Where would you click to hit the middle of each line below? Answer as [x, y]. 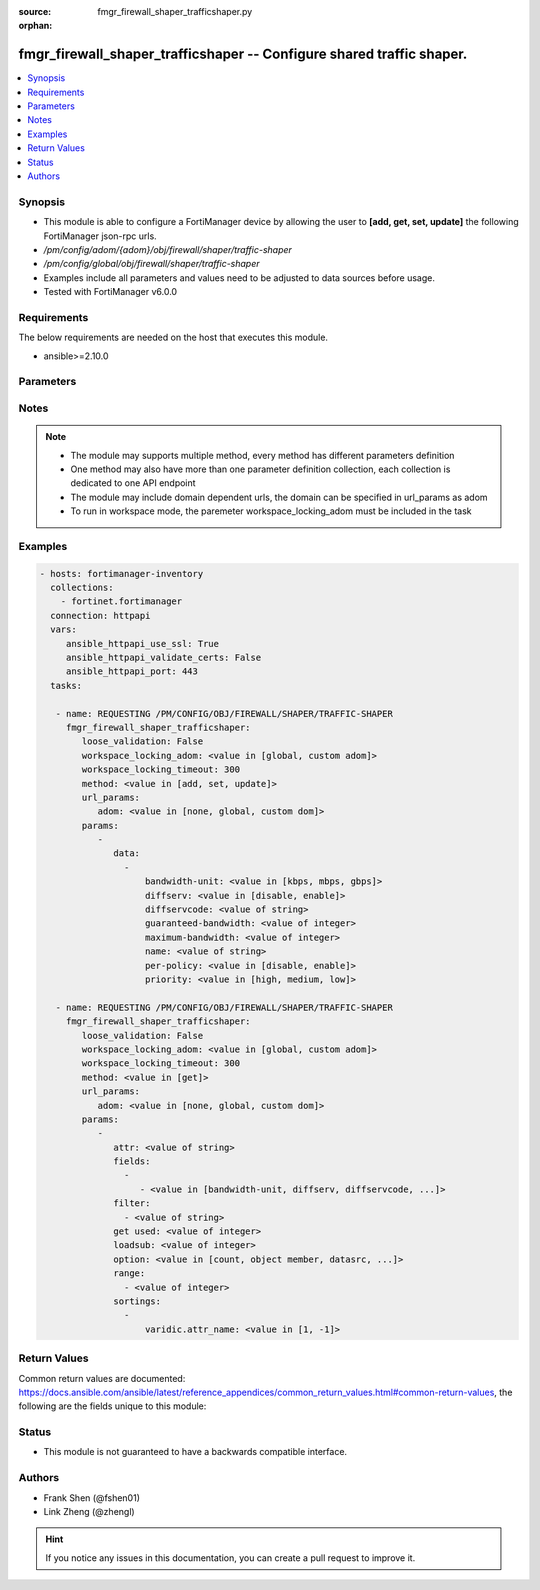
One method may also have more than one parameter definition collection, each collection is [260, 469]
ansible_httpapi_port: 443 [132, 671]
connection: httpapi [100, 615]
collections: [82, 588]
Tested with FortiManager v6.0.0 [110, 292]
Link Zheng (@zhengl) [89, 1511]
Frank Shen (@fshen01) [91, 1497]
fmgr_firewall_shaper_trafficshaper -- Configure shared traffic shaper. [243, 54]
